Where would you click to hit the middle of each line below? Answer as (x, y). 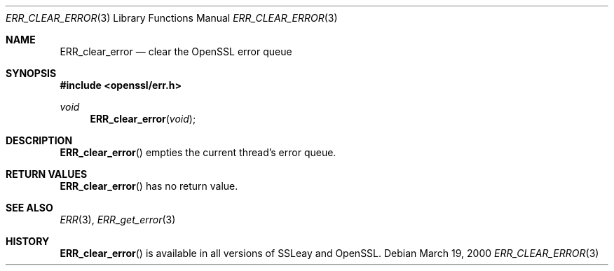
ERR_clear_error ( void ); (143, 119)
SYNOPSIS (31, 73)
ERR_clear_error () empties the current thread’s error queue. (198, 152)
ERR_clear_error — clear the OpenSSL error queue (176, 51)
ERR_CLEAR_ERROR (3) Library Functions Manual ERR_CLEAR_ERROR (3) (172, 18)
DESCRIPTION (39, 140)
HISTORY (28, 241)
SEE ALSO (29, 208)
